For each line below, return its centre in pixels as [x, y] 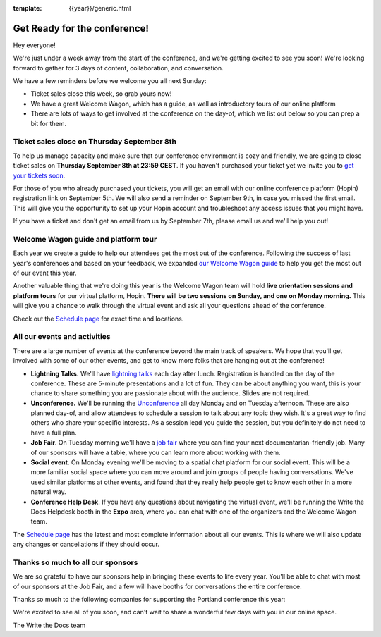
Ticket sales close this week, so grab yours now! [101, 94]
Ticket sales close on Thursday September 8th [95, 142]
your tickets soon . [39, 175]
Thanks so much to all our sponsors [75, 562]
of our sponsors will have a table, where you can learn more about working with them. [156, 452]
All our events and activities [62, 337]
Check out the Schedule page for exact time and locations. [98, 318]
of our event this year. [45, 273]
